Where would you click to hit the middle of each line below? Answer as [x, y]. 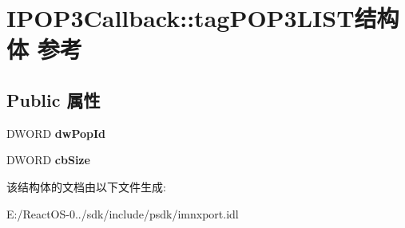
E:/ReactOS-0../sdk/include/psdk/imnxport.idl [123, 213]
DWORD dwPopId [56, 133]
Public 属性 [54, 99]
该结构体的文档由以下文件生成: [86, 186]
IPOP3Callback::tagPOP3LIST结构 [203, 18]
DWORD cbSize [48, 160]
